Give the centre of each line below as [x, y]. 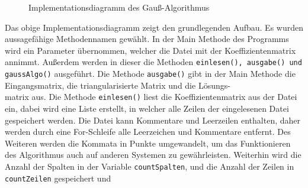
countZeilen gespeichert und [58, 178]
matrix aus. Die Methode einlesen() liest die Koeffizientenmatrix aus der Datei [151, 97]
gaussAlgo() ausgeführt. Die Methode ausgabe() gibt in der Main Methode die [150, 74]
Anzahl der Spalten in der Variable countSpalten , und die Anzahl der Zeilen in [150, 166]
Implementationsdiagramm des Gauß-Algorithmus [119, 7]
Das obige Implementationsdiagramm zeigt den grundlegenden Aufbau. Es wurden [154, 27]
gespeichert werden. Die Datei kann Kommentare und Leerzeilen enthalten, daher [153, 120]
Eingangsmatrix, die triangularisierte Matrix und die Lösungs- [118, 85]
